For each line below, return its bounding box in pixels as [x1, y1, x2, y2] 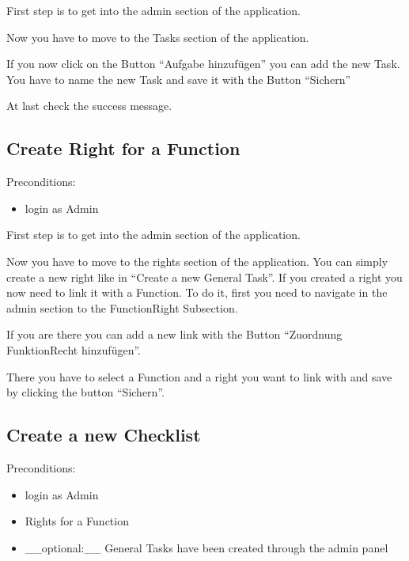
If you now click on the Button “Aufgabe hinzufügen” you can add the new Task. [6, 55, 400, 72]
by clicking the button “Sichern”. [6, 384, 165, 400]
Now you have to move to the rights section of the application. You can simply [6, 252, 388, 269]
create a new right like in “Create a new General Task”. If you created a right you [6, 268, 403, 285]
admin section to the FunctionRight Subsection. [6, 299, 238, 316]
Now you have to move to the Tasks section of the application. [6, 28, 309, 45]
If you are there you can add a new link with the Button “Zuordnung [6, 326, 343, 343]
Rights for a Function [25, 513, 129, 529]
